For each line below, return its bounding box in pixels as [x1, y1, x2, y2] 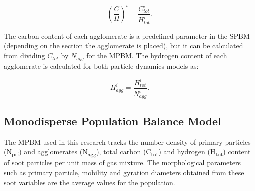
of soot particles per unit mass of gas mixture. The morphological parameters [4, 157, 241, 168]
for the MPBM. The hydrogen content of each [86, 50, 227, 61]
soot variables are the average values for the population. [4, 177, 175, 187]
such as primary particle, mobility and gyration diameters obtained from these [4, 167, 244, 177]
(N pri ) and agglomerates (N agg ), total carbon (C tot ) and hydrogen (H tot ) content [4, 146, 251, 158]
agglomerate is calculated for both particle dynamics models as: [4, 60, 199, 71]
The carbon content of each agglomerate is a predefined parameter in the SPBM [4, 30, 250, 41]
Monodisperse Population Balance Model [4, 113, 221, 128]
